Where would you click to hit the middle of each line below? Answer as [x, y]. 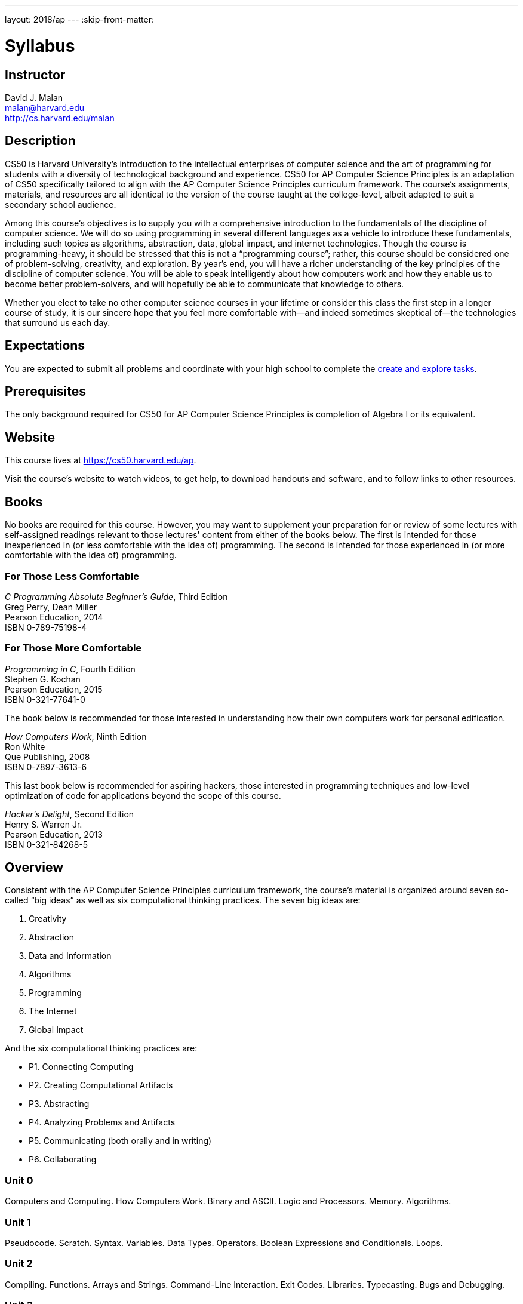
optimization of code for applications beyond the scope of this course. [143, 795]
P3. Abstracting [59, 1104]
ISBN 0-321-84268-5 [47, 844]
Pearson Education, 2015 [54, 689]
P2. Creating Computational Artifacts [101, 1085]
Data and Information [70, 956]
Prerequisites [45, 392]
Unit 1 [18, 1222]
